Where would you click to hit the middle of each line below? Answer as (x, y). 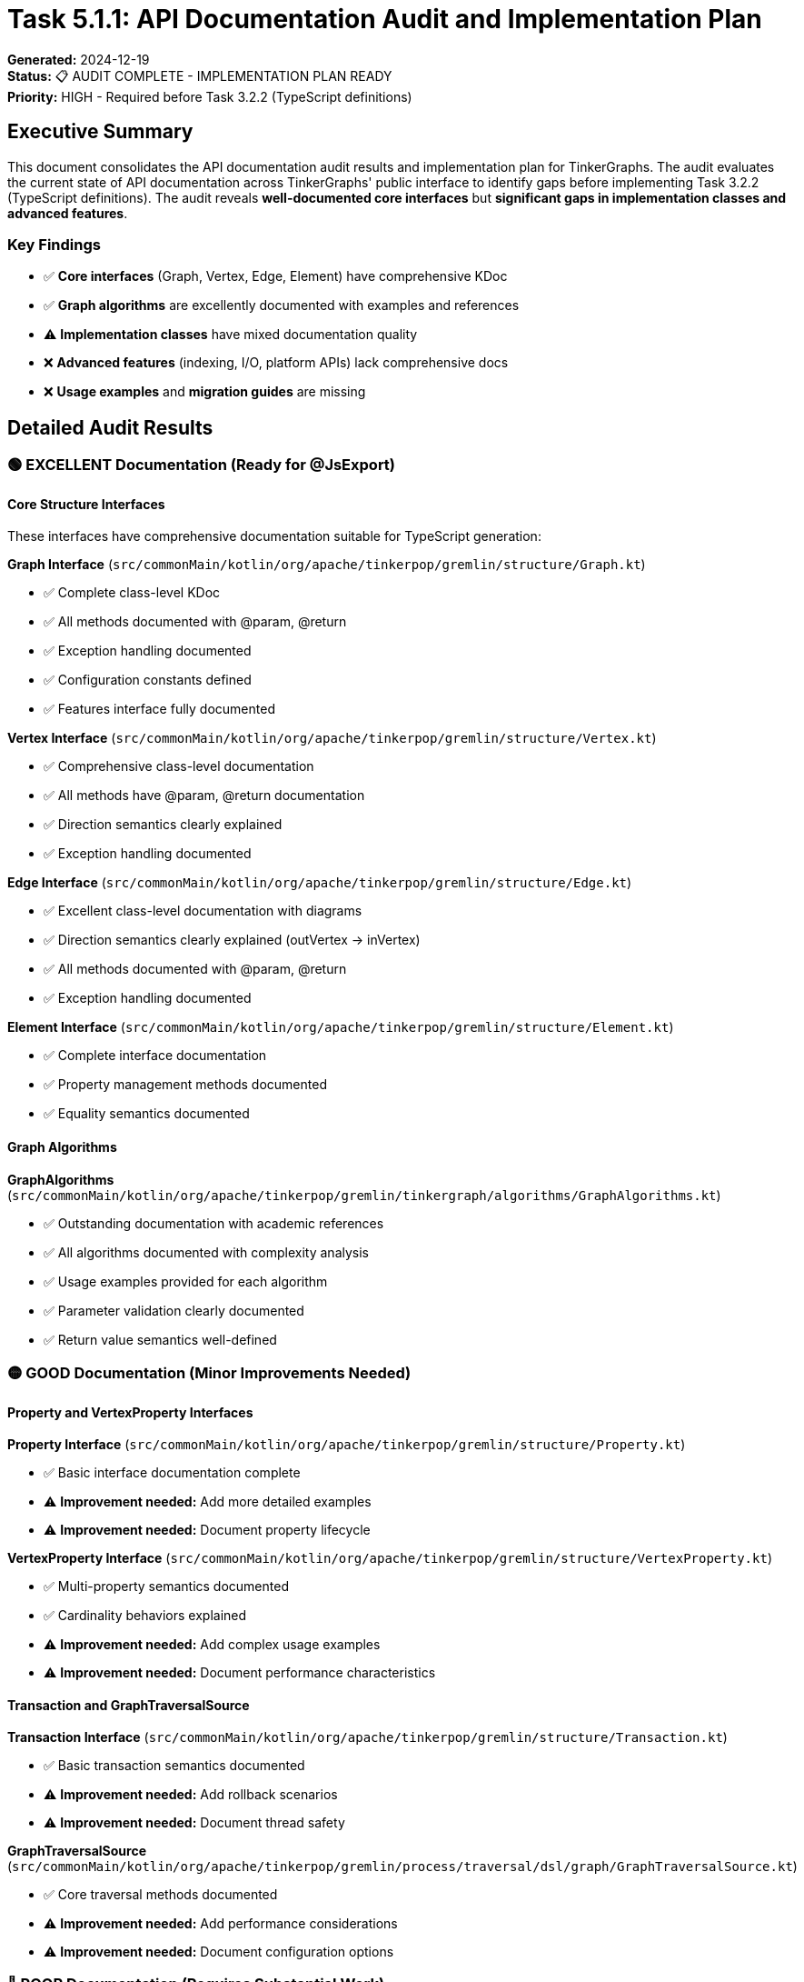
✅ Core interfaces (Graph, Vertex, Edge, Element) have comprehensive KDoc (276, 276)
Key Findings (54, 244)
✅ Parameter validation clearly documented (174, 1310)
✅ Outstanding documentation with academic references (214, 1223)
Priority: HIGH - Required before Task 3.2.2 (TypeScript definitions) (210, 96)
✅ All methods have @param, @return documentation (204, 796)
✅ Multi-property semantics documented (166, 1587)
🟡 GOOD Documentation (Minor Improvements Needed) (209, 1373)
